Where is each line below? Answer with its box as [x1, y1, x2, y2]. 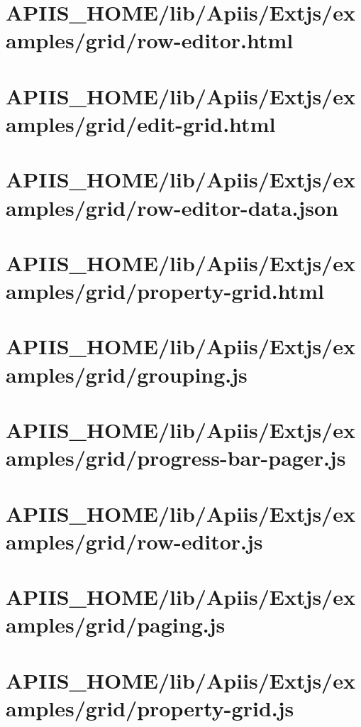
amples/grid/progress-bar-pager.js [6, 443, 346, 472]
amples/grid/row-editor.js [6, 526, 263, 555]
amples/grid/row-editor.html [6, 26, 294, 55]
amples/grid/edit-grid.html [6, 109, 276, 138]
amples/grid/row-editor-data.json [6, 192, 339, 222]
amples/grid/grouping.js [6, 359, 248, 388]
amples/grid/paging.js [6, 610, 226, 639]
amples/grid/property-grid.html [6, 276, 324, 305]
